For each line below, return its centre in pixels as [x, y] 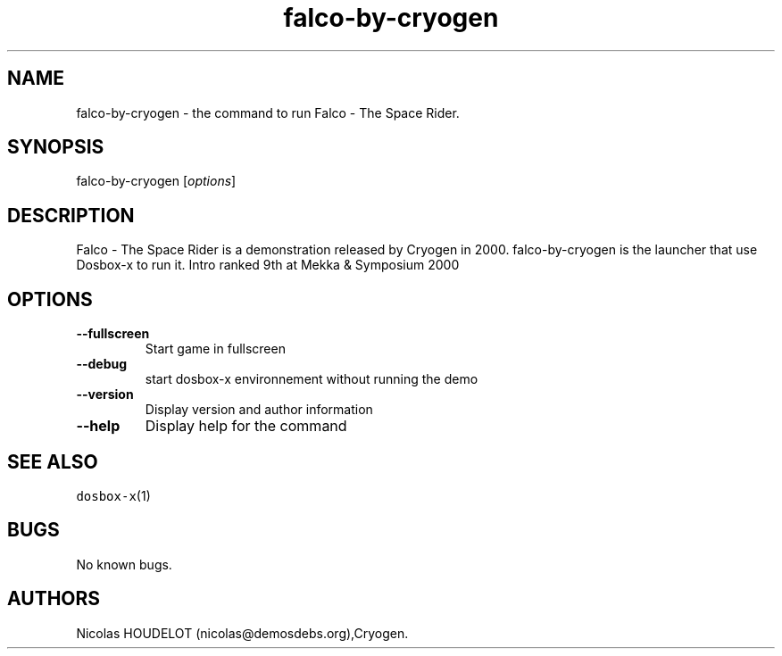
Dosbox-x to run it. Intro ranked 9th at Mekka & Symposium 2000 [268, 265]
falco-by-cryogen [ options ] [156, 181]
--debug [102, 364]
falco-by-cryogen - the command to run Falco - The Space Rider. [268, 112]
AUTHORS [54, 599]
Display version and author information [259, 410]
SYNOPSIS [56, 147]
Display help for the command [246, 426]
